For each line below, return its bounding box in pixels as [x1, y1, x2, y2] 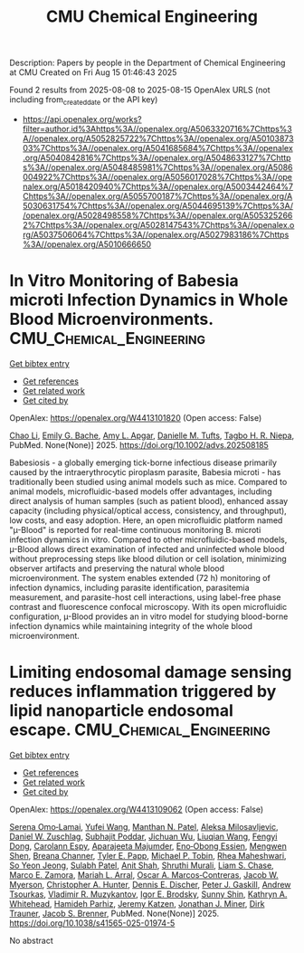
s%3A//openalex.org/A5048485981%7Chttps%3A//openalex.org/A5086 [22, 161, 293, 173]
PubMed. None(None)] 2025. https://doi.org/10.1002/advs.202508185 [9, 439, 269, 450]
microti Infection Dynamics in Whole [9, 290, 289, 310]
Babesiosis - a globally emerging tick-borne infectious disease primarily [9, 457, 278, 468]
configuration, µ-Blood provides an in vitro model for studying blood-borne [9, 611, 289, 622]
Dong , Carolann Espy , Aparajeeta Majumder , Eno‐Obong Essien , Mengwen [9, 840, 287, 852]
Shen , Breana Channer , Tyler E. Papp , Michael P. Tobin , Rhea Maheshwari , [9, 850, 287, 861]
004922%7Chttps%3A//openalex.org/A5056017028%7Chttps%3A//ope [22, 171, 292, 182]
